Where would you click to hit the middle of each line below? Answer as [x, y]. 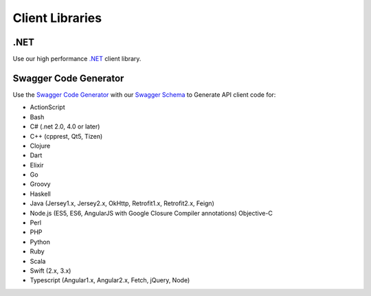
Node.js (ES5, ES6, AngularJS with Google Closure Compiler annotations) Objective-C [151, 213]
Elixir [37, 165]
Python [40, 242]
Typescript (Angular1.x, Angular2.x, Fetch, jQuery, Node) [110, 280]
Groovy [40, 184]
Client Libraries [57, 18]
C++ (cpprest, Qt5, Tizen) [66, 136]
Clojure [40, 146]
